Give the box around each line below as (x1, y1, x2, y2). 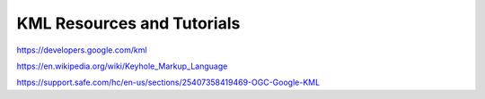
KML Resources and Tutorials (16, 13, 241, 33)
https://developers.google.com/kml (16, 45, 147, 55)
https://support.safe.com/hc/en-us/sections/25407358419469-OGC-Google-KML (16, 77, 321, 88)
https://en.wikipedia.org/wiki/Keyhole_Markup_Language (16, 61, 228, 71)
